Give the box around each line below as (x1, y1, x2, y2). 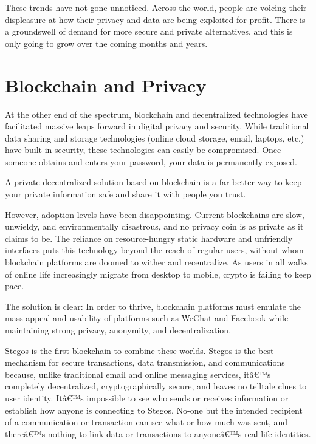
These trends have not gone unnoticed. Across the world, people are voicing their (5, 1, 307, 13)
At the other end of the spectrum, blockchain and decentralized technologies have (5, 108, 308, 120)
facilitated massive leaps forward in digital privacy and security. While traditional (5, 120, 309, 132)
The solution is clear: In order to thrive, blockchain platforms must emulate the (5, 299, 301, 312)
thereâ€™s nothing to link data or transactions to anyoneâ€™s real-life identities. (5, 427, 311, 440)
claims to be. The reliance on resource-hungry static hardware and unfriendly (5, 231, 293, 244)
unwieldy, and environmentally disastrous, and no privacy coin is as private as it (5, 220, 304, 233)
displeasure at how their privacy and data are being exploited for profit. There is (5, 13, 306, 26)
